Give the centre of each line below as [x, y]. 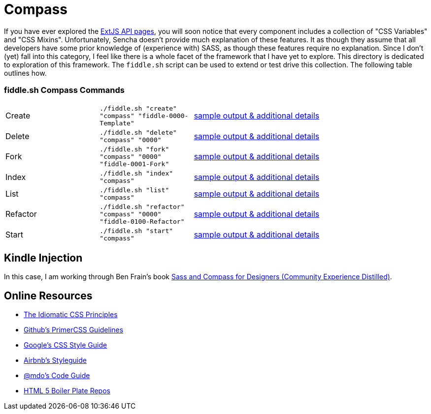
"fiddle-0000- [163, 116]
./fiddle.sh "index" [136, 173]
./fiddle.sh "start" [136, 231]
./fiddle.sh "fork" [134, 149]
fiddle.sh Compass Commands [64, 90]
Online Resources [48, 296]
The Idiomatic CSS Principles [71, 315]
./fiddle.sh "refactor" [142, 207]
